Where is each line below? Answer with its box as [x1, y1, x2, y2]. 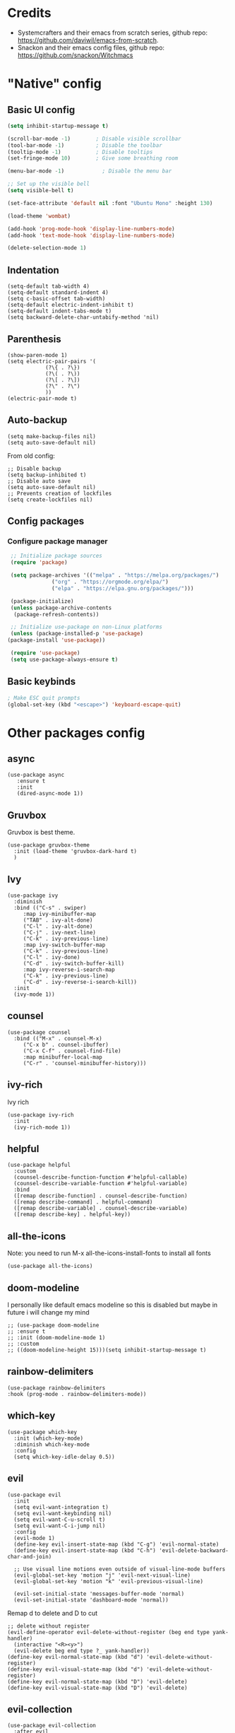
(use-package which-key [7, 1428, 78, 1435]
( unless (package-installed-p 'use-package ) [10, 630, 143, 638]
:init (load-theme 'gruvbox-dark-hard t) [13, 848, 138, 855]
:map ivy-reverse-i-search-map [23, 966, 115, 973]
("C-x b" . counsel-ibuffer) [23, 1041, 109, 1048]
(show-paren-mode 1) [7, 351, 68, 358]
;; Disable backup [7, 465, 61, 472]
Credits [7, 5, 52, 21]
